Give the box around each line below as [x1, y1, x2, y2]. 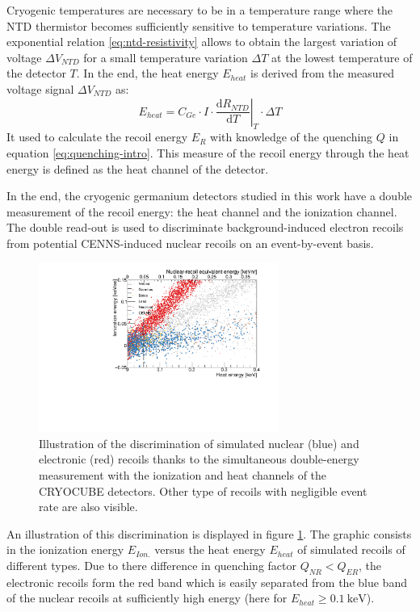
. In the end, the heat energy [76, 65, 219, 82]
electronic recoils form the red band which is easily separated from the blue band [6, 573, 407, 590]
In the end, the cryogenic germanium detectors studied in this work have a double [6, 187, 413, 204]
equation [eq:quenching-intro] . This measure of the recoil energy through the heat [6, 144, 409, 161]
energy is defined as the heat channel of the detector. [6, 160, 269, 177]
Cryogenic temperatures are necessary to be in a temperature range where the [6, 2, 393, 18]
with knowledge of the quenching [210, 128, 373, 145]
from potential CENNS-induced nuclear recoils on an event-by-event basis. [6, 234, 374, 251]
